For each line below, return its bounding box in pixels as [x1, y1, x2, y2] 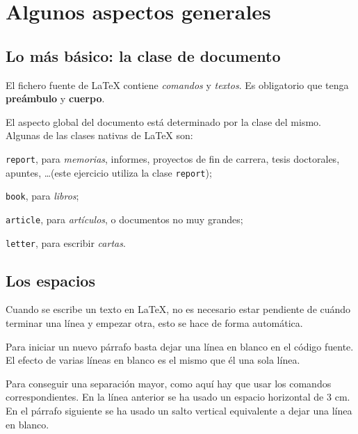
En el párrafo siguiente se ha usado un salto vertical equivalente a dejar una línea [6, 403, 352, 417]
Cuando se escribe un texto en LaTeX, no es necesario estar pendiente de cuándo [6, 302, 351, 316]
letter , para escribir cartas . [6, 235, 126, 250]
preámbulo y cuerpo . [6, 91, 105, 106]
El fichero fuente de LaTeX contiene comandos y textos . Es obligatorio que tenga [6, 77, 349, 92]
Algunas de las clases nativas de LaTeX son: [6, 128, 193, 143]
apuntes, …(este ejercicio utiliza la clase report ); [6, 165, 212, 179]
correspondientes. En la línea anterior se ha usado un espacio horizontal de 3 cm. [6, 389, 350, 404]
